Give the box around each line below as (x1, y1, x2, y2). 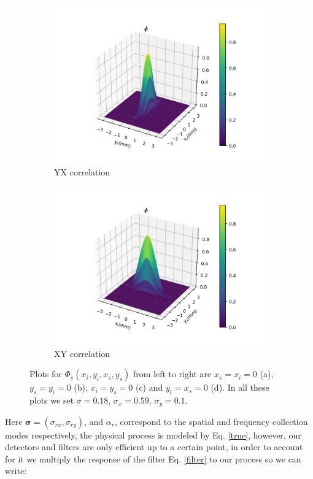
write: (5, 464, 27, 477)
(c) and (135, 381, 163, 394)
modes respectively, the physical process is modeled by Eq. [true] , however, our (5, 428, 301, 441)
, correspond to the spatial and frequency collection (114, 415, 308, 427)
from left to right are (133, 367, 212, 380)
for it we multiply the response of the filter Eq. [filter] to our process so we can (5, 452, 301, 465)
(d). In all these (211, 381, 269, 394)
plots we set (29, 394, 74, 407)
